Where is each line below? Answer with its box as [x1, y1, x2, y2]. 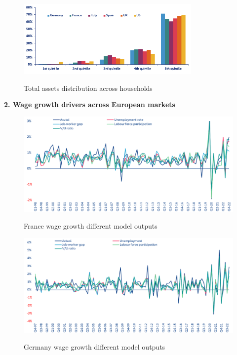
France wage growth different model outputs [24, 221, 158, 231]
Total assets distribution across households [24, 82, 153, 93]
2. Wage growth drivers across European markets [4, 99, 175, 110]
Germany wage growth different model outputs [24, 342, 165, 352]
